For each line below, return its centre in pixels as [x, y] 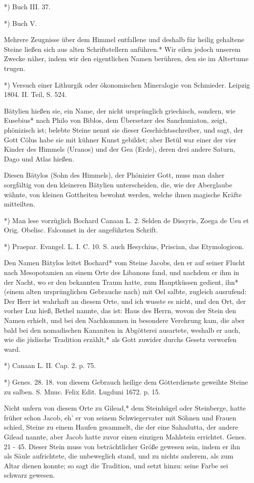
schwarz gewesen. [30, 475]
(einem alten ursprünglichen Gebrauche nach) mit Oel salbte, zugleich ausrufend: [125, 291]
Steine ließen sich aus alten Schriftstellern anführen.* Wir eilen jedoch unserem [122, 49]
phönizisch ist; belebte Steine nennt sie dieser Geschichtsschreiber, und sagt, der [124, 129]
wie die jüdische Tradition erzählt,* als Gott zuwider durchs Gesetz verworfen [120, 339]
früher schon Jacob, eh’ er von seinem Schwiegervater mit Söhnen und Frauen [120, 417]
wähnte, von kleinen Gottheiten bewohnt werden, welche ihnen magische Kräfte [123, 194]
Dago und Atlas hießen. [39, 158]
